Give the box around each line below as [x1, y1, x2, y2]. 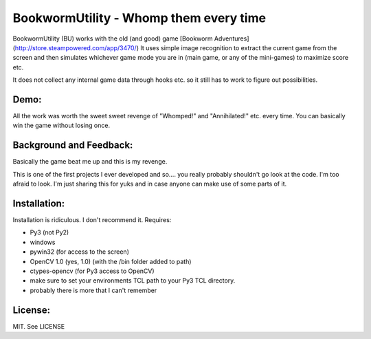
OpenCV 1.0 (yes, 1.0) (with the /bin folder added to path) [30, 257, 192, 265]
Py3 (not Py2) [30, 228, 69, 237]
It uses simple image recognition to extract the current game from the [139, 43, 337, 52]
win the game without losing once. [12, 121, 110, 130]
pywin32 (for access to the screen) [30, 248, 130, 256]
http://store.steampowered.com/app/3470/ [14, 43, 137, 52]
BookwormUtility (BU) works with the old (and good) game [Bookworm [12, 34, 213, 43]
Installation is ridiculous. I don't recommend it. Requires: [12, 216, 172, 223]
